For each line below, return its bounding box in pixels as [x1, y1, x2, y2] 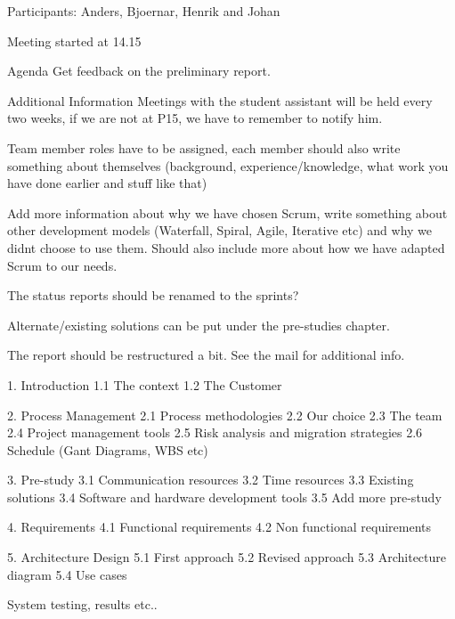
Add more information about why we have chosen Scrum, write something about [7, 203, 448, 222]
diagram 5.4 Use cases [7, 565, 127, 583]
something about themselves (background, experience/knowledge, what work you [7, 156, 449, 175]
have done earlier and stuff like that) [7, 174, 207, 192]
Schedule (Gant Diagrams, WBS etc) [7, 440, 208, 459]
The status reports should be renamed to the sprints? [7, 286, 299, 305]
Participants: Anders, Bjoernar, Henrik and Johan [7, 2, 280, 20]
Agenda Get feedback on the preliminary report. [7, 61, 271, 80]
